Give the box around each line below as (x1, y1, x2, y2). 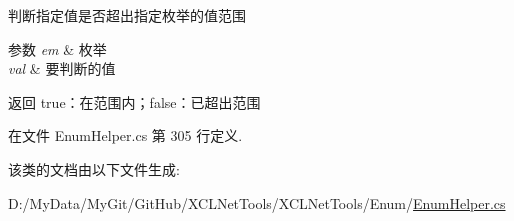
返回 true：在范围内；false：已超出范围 (8, 91, 261, 112)
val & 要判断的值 (8, 58, 116, 79)
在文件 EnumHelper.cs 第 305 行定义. (8, 125, 243, 146)
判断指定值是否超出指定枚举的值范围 (8, 5, 246, 25)
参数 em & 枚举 (8, 38, 107, 59)
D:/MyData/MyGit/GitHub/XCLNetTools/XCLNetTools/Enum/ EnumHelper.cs (8, 192, 506, 213)
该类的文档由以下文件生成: (8, 158, 180, 179)
